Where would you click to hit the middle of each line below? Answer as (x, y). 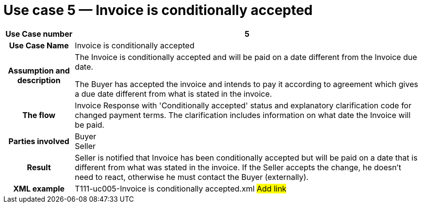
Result (39, 167)
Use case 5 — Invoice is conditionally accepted (158, 10)
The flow (39, 115)
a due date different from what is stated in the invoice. (173, 94)
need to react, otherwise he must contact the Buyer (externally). (192, 177)
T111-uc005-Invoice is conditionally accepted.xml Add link (181, 188)
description (39, 80)
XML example (39, 188)
